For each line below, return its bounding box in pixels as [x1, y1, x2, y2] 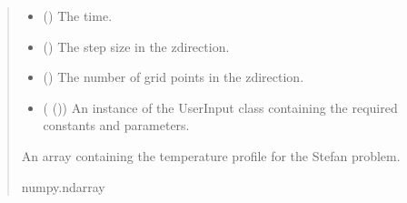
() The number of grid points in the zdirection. [43, 67, 304, 86]
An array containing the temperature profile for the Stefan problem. [21, 146, 401, 165]
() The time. [43, 6, 113, 25]
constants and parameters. [43, 116, 190, 135]
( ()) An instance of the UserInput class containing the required [43, 97, 398, 117]
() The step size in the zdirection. [43, 36, 230, 56]
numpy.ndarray [21, 177, 105, 196]
